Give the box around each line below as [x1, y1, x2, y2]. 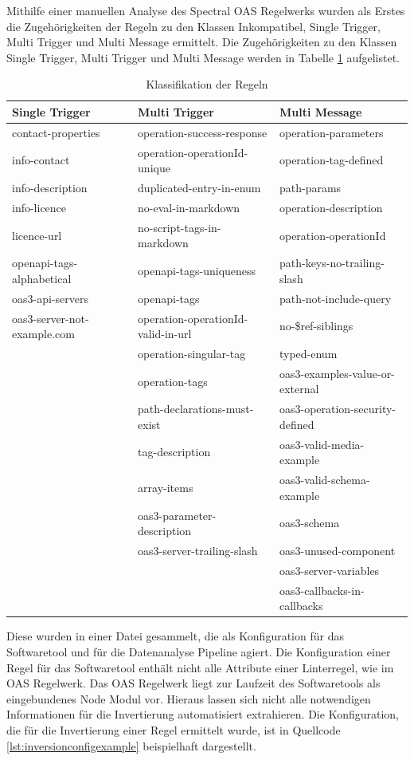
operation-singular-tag [138, 345, 246, 361]
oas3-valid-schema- [279, 471, 370, 488]
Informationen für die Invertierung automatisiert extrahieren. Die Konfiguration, [6, 706, 399, 723]
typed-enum [279, 345, 338, 361]
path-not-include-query [279, 289, 392, 306]
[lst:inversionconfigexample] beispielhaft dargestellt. [6, 737, 256, 754]
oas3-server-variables [279, 561, 380, 578]
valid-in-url [138, 325, 192, 342]
